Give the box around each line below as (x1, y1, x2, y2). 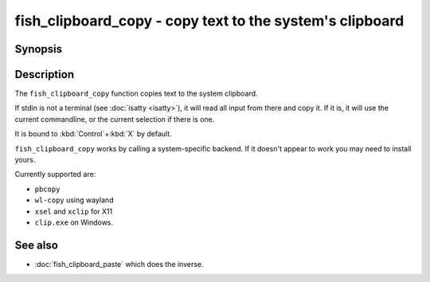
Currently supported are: (14, 170, 96, 179)
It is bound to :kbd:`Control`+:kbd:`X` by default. (14, 129, 173, 139)
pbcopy (34, 184, 61, 194)
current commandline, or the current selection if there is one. (14, 114, 215, 123)
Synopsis (14, 42, 63, 56)
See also (14, 238, 59, 252)
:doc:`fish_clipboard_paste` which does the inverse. (34, 259, 204, 268)
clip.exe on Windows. (34, 217, 114, 227)
